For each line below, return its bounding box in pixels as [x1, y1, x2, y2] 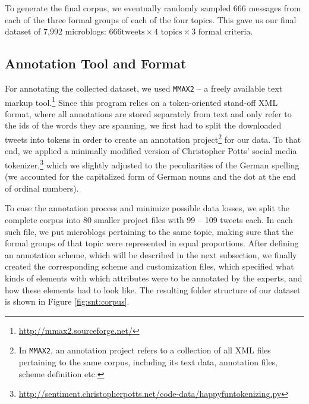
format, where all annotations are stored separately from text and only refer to [5, 107, 292, 120]
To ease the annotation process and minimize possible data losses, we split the [5, 202, 290, 214]
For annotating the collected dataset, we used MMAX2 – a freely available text [5, 82, 283, 94]
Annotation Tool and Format [5, 54, 187, 73]
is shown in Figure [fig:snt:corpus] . [5, 295, 130, 308]
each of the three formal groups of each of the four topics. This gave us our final [5, 13, 297, 26]
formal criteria [198, 28, 251, 37]
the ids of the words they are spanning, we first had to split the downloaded [5, 119, 282, 131]
